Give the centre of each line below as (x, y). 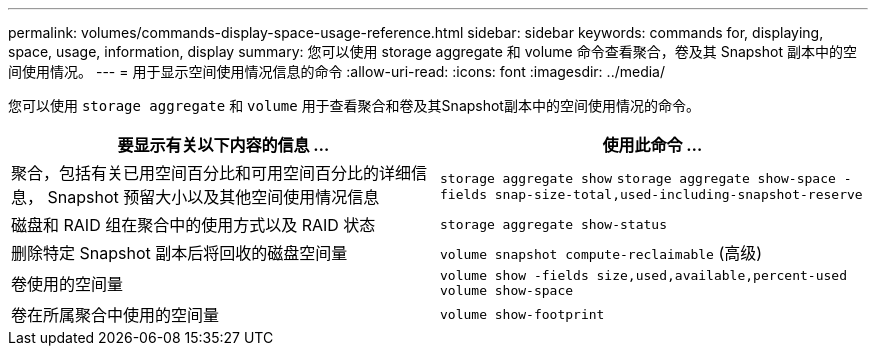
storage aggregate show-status (553, 224)
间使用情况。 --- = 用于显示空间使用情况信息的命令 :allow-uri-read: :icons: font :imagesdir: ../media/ (337, 71)
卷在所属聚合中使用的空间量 (115, 315)
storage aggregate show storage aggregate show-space (638, 178)
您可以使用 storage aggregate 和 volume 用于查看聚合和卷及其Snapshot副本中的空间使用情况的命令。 (354, 105)
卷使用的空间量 (67, 284)
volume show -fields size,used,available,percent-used (643, 275)
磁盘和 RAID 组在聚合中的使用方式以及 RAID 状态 (193, 225)
